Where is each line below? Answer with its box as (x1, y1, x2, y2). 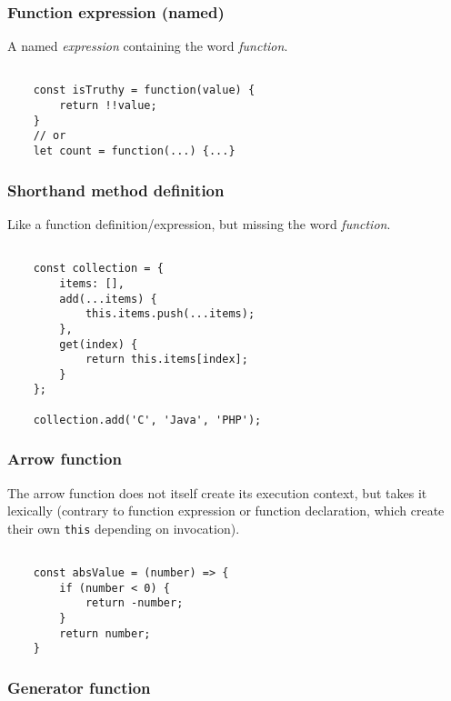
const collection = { (33, 262, 164, 275)
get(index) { (59, 337, 138, 351)
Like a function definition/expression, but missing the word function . (7, 214, 391, 233)
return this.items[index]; (85, 353, 248, 366)
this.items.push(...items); (85, 307, 256, 321)
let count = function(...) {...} (33, 145, 236, 158)
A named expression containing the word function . (7, 36, 288, 55)
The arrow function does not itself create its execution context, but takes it (7, 483, 427, 502)
